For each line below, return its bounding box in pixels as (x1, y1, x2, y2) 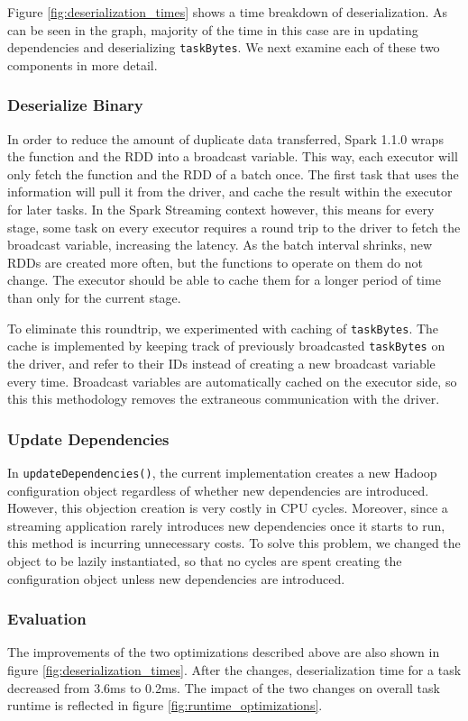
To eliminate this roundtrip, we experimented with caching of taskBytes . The (7, 318, 439, 337)
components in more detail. (7, 55, 158, 74)
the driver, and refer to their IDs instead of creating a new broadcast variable (7, 353, 436, 372)
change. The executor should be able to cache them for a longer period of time (7, 270, 441, 289)
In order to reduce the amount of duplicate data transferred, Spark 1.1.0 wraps (7, 129, 444, 148)
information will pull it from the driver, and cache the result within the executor (7, 182, 453, 201)
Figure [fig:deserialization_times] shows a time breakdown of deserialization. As (7, 3, 448, 21)
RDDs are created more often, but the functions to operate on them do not (7, 252, 423, 271)
